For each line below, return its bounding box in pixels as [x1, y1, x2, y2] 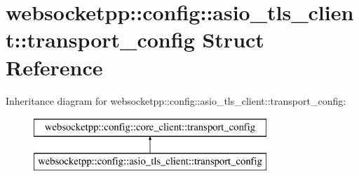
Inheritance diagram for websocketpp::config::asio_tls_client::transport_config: [6, 93, 346, 108]
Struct [202, 25, 264, 54]
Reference [6, 52, 103, 81]
